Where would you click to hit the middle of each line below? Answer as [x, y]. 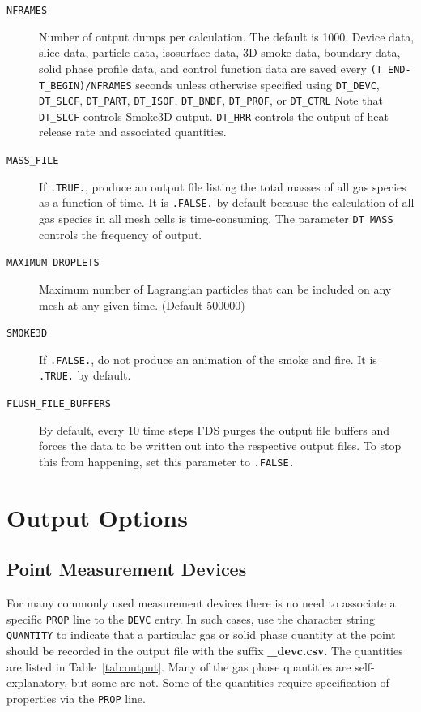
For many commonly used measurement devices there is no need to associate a [201, 603]
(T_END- [391, 69]
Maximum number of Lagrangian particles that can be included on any [215, 288]
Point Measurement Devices [127, 569]
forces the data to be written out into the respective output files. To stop [220, 446]
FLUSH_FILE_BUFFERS [59, 404]
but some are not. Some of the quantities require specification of [230, 682]
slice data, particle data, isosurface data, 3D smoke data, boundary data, [220, 52]
